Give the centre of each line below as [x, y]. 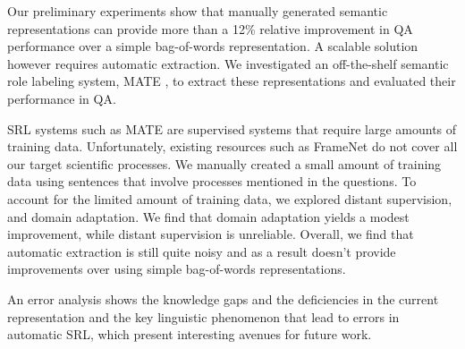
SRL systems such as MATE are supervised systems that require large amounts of [232, 128]
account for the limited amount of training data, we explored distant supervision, [230, 198]
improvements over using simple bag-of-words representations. [177, 269]
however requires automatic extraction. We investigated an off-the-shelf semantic [228, 63]
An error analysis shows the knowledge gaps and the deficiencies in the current [223, 298]
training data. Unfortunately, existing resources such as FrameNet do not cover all [232, 146]
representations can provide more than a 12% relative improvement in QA [210, 28]
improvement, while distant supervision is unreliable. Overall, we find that [211, 234]
